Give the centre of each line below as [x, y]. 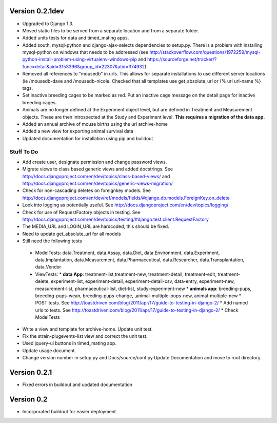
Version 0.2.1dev [37, 11]
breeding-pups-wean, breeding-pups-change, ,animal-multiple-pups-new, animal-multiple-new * [138, 296]
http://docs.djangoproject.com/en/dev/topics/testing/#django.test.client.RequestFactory [115, 219]
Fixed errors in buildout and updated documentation [77, 384]
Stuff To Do [24, 151]
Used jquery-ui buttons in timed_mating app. [69, 343]
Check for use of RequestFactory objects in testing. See [81, 212]
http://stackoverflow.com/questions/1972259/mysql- [205, 52]
